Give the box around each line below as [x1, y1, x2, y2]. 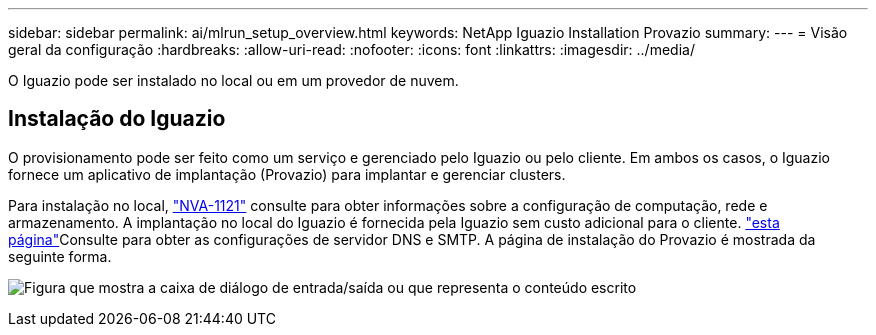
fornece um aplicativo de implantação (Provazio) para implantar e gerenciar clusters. [8, 165, 566, 183]
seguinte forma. [8, 247, 112, 265]
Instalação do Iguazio [8, 106, 226, 132]
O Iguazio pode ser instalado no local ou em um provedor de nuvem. [8, 72, 459, 89]
